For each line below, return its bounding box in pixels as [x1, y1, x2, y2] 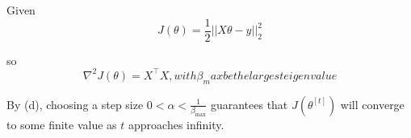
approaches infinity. [128, 116, 224, 132]
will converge [340, 95, 405, 112]
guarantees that [210, 95, 288, 112]
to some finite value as [6, 116, 117, 132]
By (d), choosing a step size [6, 95, 144, 112]
